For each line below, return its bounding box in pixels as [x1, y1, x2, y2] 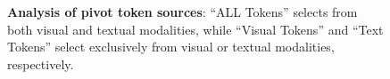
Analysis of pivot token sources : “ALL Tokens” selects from [7, 3, 358, 20]
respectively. [7, 54, 74, 73]
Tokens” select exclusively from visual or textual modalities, [7, 37, 335, 56]
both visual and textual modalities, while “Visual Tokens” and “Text [7, 20, 384, 38]
